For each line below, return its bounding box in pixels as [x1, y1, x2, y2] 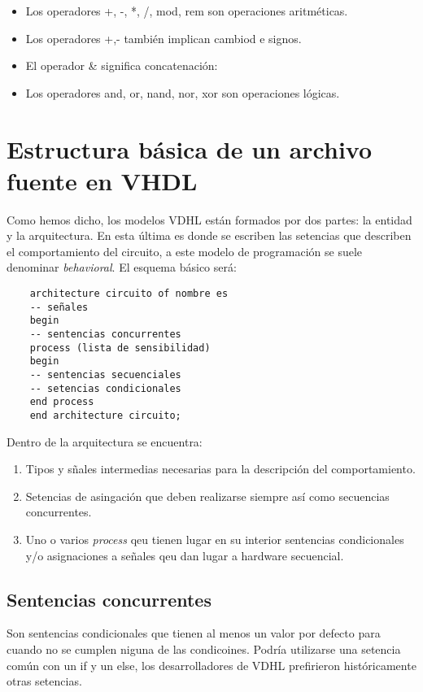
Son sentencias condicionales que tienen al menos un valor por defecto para [7, 625, 381, 642]
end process [29, 396, 94, 408]
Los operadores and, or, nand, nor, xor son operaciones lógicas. [25, 84, 340, 101]
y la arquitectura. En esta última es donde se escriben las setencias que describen [7, 227, 412, 244]
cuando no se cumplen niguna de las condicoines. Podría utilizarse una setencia [7, 640, 401, 657]
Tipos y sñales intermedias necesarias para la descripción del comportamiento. [25, 460, 416, 477]
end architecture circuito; [29, 409, 181, 421]
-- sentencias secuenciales [29, 369, 181, 381]
